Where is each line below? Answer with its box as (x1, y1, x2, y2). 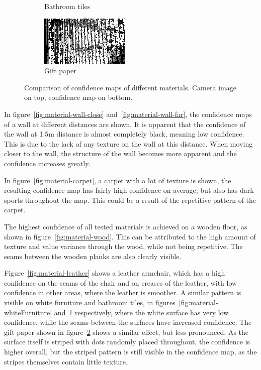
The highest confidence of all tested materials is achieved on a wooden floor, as (4, 221, 247, 231)
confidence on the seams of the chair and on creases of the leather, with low (4, 277, 237, 288)
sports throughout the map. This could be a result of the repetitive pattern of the (4, 194, 256, 205)
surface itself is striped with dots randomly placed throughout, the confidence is (4, 336, 250, 347)
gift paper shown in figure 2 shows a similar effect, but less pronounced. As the (4, 326, 249, 337)
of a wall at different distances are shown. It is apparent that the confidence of (4, 118, 246, 129)
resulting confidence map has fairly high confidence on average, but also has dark (4, 185, 254, 195)
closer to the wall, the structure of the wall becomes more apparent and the (4, 148, 237, 159)
